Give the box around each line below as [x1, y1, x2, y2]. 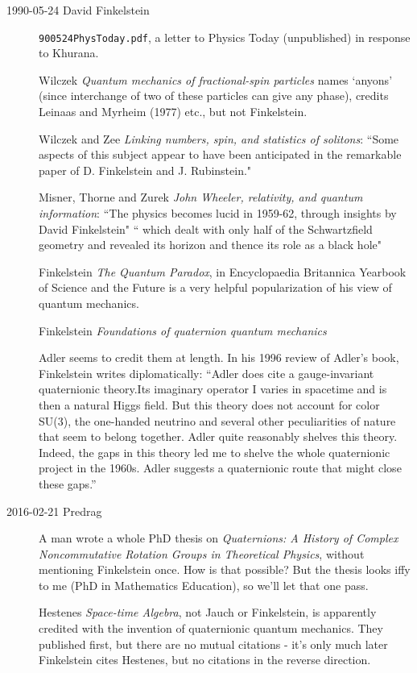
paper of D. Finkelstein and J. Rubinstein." [39, 161, 252, 178]
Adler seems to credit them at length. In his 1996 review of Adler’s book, [39, 349, 399, 366]
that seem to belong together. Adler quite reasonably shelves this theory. [39, 428, 398, 445]
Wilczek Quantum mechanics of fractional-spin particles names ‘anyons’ [39, 71, 393, 88]
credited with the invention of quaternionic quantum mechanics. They [39, 620, 383, 637]
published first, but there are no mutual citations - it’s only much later [39, 635, 388, 652]
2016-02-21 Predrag [6, 502, 102, 519]
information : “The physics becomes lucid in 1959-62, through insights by [39, 205, 397, 221]
